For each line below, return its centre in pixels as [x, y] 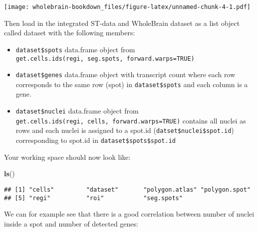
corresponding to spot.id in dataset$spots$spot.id [96, 140]
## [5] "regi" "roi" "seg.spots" [93, 198]
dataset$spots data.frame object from [75, 49]
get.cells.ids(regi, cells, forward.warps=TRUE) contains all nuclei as [131, 120]
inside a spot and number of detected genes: [71, 223]
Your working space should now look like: [67, 157]
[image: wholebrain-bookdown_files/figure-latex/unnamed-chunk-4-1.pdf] [127, 7]
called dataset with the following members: [70, 33]
